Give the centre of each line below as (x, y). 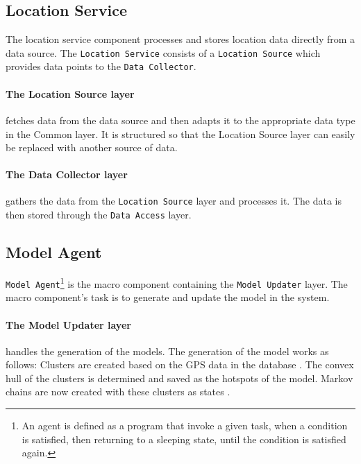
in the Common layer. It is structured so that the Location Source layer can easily (180, 134)
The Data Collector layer (67, 174)
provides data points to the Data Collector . (101, 66)
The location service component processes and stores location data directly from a (180, 39)
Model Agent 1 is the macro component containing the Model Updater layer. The (177, 283)
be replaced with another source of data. (92, 147)
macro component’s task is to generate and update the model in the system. (168, 297)
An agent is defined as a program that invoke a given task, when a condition (185, 426)
